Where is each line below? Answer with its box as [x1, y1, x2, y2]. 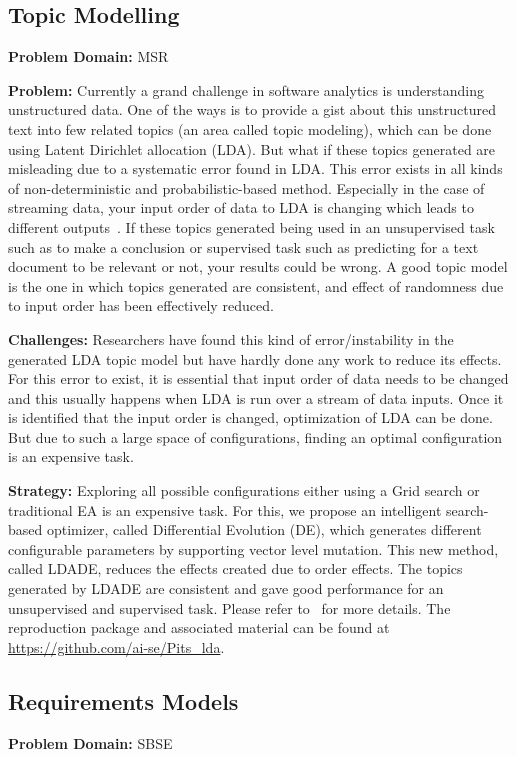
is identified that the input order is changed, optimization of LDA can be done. [8, 407, 493, 428]
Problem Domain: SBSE [8, 732, 173, 753]
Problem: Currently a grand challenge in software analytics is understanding [8, 79, 484, 100]
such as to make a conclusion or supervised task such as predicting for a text [8, 236, 479, 257]
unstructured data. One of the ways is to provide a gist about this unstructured [8, 99, 496, 120]
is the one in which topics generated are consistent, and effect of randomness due [8, 275, 504, 296]
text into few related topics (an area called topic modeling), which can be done [8, 118, 492, 139]
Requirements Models [8, 685, 239, 716]
